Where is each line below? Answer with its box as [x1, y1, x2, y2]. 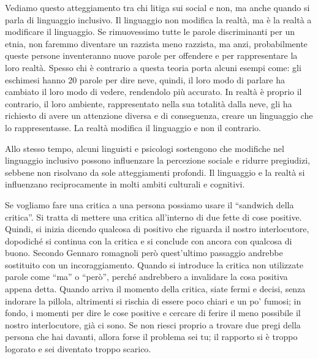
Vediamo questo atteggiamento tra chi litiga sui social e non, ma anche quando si [5, 1, 310, 13]
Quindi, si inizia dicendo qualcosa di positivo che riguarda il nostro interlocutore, [5, 222, 309, 235]
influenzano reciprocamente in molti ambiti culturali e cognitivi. [5, 178, 245, 191]
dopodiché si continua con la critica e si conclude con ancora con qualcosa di [5, 234, 292, 247]
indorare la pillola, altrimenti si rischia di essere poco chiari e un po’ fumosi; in [5, 294, 301, 307]
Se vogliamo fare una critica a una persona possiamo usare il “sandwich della [5, 198, 294, 211]
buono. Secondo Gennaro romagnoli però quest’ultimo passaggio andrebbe [5, 246, 283, 259]
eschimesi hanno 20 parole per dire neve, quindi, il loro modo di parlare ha [5, 73, 285, 86]
